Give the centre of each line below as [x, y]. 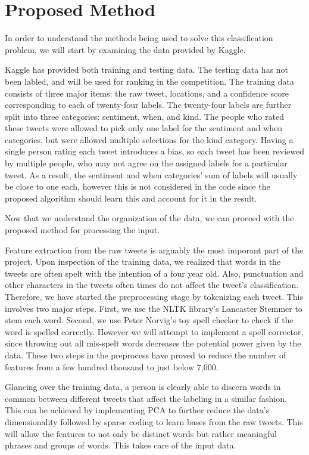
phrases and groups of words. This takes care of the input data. [121, 445]
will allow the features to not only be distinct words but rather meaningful [141, 433]
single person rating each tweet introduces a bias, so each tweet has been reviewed [154, 151]
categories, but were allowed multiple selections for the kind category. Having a [149, 139]
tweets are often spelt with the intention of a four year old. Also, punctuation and [154, 273]
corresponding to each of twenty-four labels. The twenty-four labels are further [148, 105]
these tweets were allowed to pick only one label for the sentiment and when [144, 128]
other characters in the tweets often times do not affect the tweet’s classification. [152, 285]
